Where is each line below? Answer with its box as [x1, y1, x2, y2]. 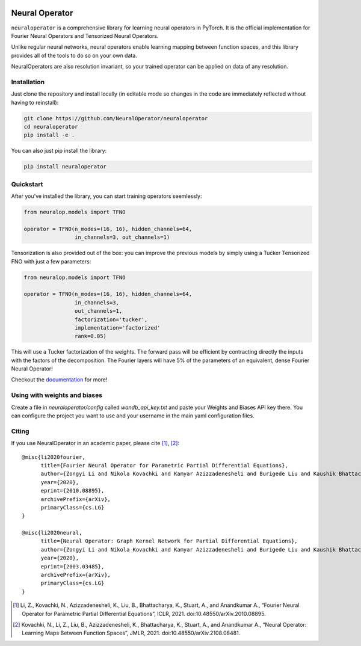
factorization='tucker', [74, 316, 148, 323]
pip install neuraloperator [23, 163, 106, 170]
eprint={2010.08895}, [40, 487, 105, 494]
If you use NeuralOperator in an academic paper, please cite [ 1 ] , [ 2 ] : [11, 440, 180, 447]
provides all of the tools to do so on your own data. [11, 52, 138, 59]
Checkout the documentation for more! [11, 376, 108, 383]
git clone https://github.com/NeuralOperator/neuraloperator [23, 115, 208, 122]
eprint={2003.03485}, [40, 563, 105, 570]
